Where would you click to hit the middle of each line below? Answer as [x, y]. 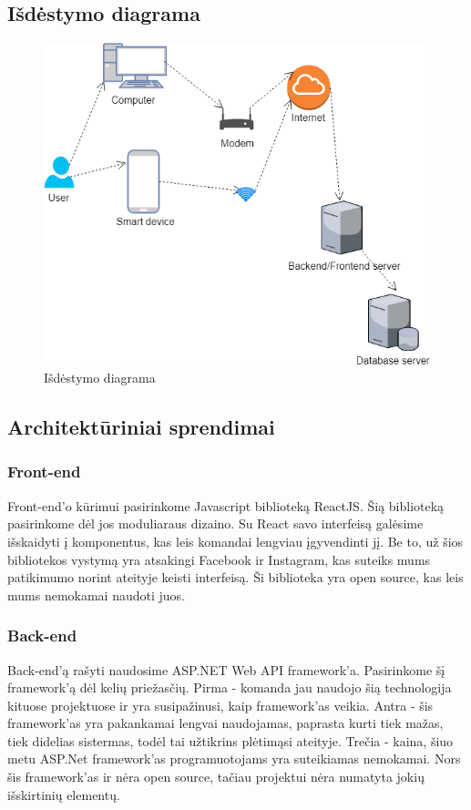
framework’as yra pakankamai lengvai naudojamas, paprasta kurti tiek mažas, [225, 723]
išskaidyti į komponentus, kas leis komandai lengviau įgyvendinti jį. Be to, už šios [235, 541]
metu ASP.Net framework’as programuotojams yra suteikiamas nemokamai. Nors [234, 759]
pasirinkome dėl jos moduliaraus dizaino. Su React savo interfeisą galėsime [215, 523]
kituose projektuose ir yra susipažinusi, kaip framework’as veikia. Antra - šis [220, 705]
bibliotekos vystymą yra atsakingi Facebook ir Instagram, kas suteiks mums [219, 559]
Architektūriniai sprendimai [141, 427]
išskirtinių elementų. [64, 794]
